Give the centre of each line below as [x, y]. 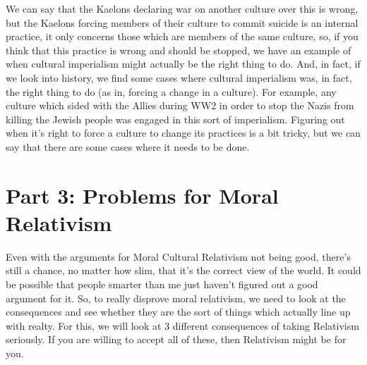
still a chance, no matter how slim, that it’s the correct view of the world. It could [183, 270]
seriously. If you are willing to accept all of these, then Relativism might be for [176, 339]
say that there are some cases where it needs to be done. [128, 146]
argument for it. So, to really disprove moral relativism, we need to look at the [176, 298]
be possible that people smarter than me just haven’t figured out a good [162, 284]
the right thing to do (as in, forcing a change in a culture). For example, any [171, 91]
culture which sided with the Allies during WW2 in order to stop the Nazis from [180, 105]
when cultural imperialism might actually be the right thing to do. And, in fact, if [183, 64]
